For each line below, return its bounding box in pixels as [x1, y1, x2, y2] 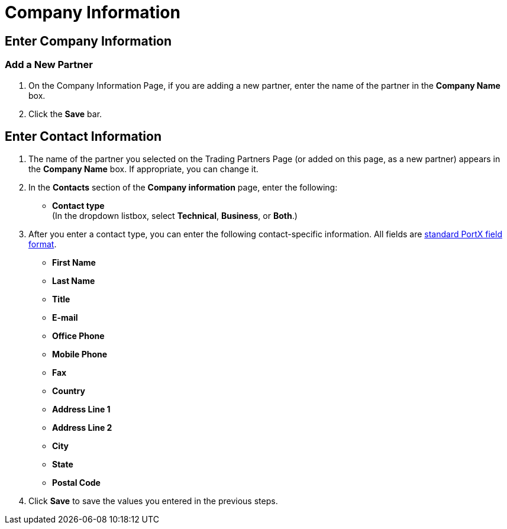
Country [52, 386, 85, 396]
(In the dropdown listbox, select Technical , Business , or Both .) [52, 211, 298, 221]
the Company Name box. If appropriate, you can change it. [28, 164, 259, 175]
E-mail [52, 312, 78, 323]
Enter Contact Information [5, 128, 162, 144]
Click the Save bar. [28, 108, 102, 119]
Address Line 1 [52, 404, 111, 415]
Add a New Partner [5, 59, 93, 71]
